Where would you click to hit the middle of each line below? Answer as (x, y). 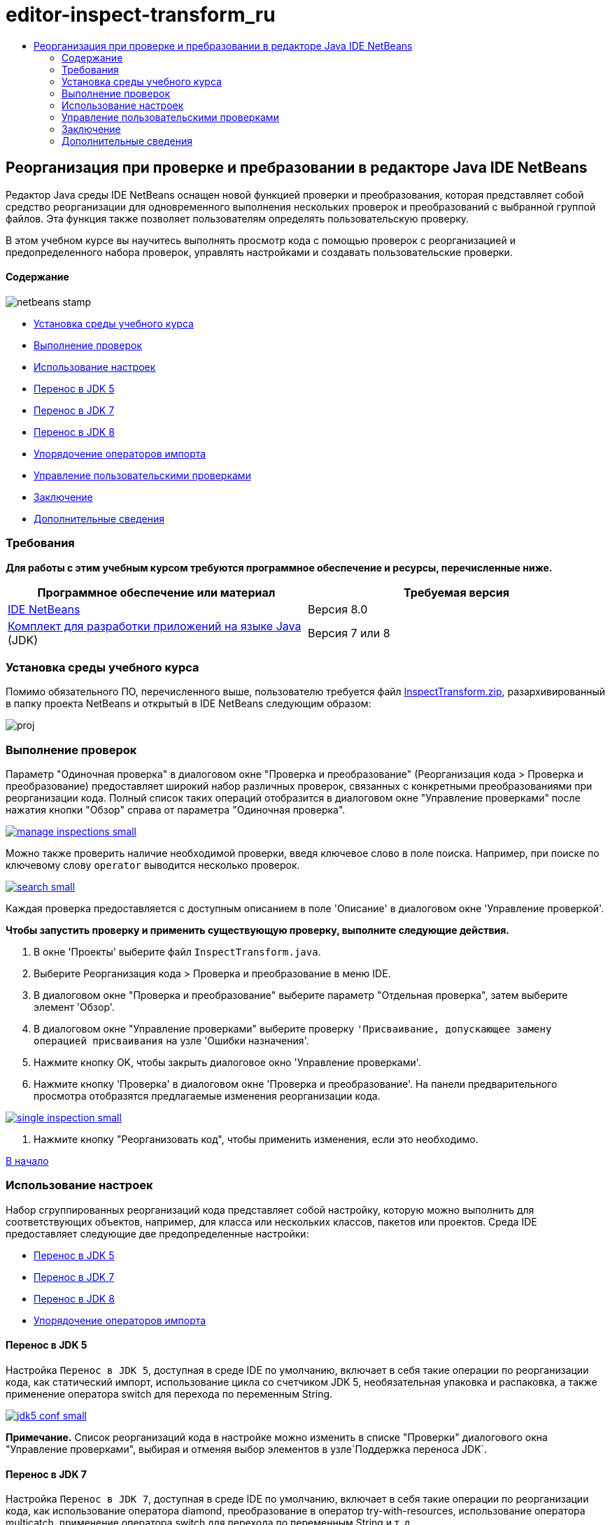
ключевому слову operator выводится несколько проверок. (153, 865)
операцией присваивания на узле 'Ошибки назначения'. (171, 1041)
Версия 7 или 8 (349, 633)
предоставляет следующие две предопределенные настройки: (157, 1233)
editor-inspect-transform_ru (141, 15)
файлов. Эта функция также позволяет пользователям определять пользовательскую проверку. (237, 218)
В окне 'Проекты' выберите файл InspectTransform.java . (177, 952)
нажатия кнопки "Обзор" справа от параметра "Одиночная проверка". (176, 810)
